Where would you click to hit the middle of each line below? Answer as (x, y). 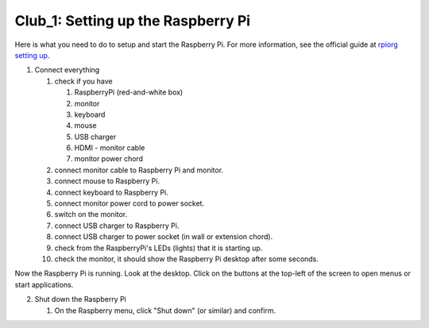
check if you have (83, 81)
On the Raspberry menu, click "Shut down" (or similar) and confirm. (165, 311)
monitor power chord (108, 159)
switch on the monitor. (91, 214)
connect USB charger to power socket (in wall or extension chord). (164, 237)
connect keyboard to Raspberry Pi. (111, 192)
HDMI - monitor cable (110, 148)
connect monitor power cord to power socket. (129, 203)
